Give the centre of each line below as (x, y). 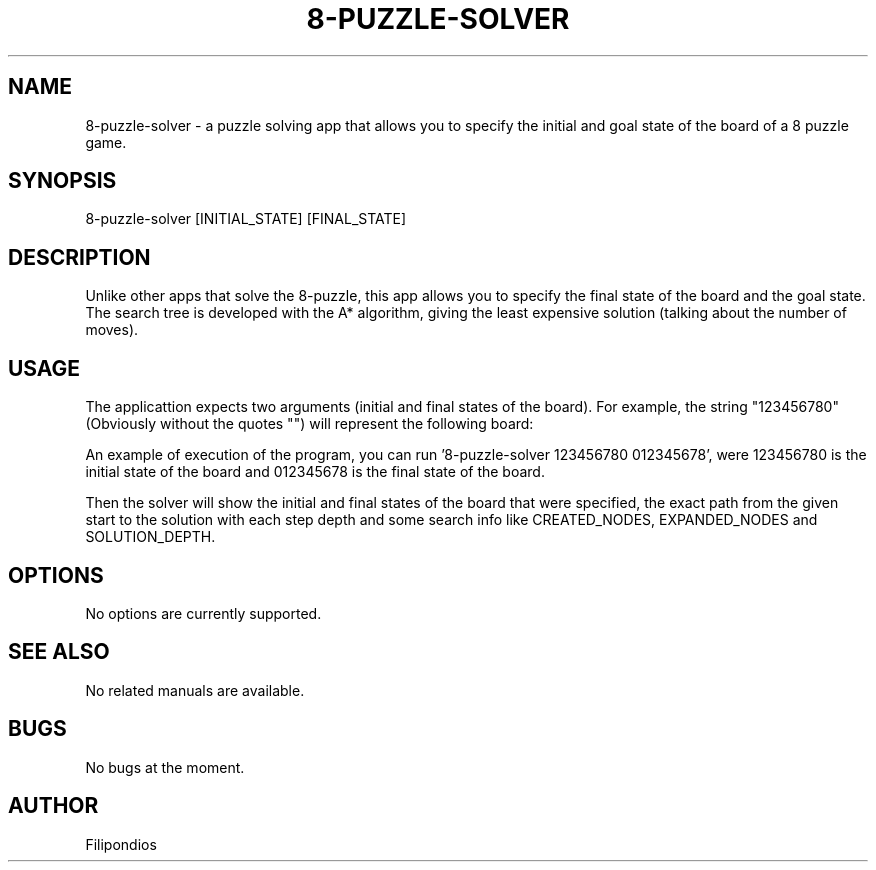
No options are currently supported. (203, 613)
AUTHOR (53, 806)
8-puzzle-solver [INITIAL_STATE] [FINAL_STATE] (246, 219)
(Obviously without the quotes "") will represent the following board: (309, 424)
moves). (112, 330)
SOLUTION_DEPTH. (150, 537)
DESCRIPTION (79, 257)
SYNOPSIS (62, 181)
